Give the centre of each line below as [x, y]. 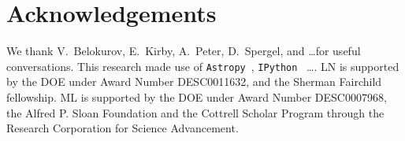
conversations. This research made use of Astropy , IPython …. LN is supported [203, 66]
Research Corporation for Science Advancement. [123, 128]
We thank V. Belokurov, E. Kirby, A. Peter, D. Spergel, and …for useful [184, 51]
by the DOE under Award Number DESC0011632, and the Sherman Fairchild [194, 82]
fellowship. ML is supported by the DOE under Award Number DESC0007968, [197, 96]
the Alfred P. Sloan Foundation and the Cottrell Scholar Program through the [195, 112]
